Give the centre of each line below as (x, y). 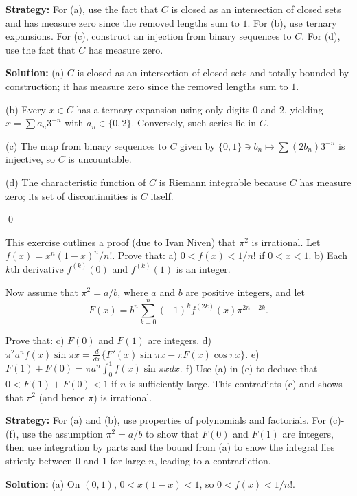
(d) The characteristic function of (76, 182)
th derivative (37, 268)
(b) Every (26, 109)
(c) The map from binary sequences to (86, 145)
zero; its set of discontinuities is (72, 195)
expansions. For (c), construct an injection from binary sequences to (149, 36)
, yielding (304, 109)
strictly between (39, 460)
